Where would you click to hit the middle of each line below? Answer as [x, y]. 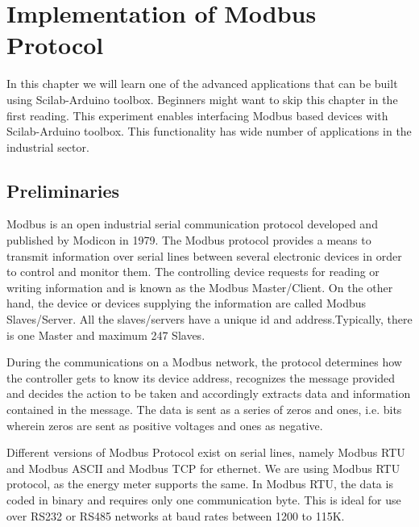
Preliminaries [63, 190]
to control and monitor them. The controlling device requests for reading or [193, 272]
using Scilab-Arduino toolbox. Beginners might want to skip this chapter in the [202, 99]
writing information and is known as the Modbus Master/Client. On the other [200, 287]
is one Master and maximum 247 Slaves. [106, 335]
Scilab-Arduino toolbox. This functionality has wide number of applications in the [209, 131]
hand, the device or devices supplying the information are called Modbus [187, 303]
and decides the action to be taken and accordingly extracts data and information [209, 393]
